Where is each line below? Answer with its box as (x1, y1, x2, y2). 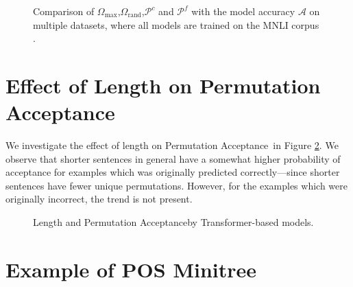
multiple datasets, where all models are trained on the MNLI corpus (33, 17, 319, 32)
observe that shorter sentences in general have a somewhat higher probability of (5, 151, 341, 165)
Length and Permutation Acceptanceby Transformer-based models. (33, 215, 314, 229)
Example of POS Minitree (5, 255, 257, 283)
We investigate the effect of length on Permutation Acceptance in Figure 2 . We (5, 138, 339, 152)
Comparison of (33, 4, 95, 18)
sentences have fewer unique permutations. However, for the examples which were (5, 178, 348, 192)
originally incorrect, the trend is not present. (5, 192, 193, 206)
